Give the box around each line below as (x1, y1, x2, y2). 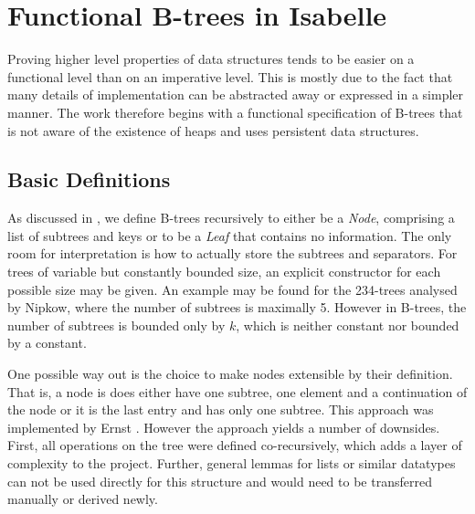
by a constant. (7, 333, 87, 352)
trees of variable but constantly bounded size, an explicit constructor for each (7, 262, 441, 281)
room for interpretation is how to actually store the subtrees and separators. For (7, 244, 458, 263)
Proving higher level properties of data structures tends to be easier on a (7, 49, 415, 68)
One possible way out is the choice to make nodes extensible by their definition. (7, 364, 453, 383)
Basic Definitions (7, 165, 171, 194)
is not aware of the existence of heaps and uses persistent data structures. (7, 121, 419, 140)
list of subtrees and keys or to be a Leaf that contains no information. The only (7, 226, 452, 245)
